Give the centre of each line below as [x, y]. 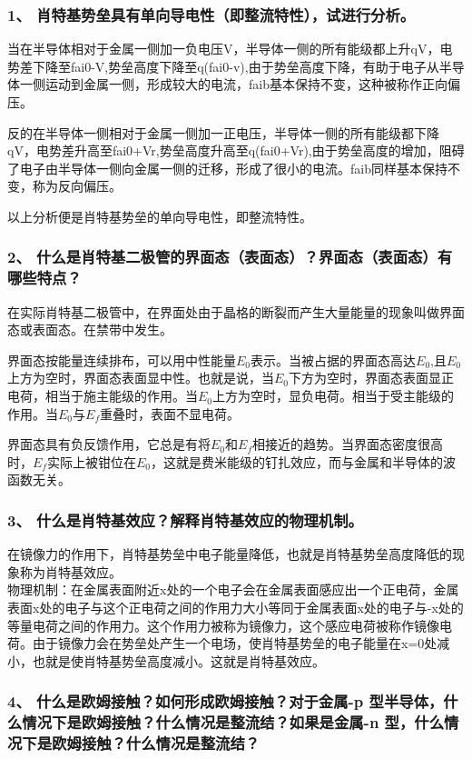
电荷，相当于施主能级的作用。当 [103, 396]
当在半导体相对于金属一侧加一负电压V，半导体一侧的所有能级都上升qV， [224, 49]
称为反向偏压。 [77, 186]
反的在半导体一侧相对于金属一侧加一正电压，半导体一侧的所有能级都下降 [223, 132]
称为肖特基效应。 [70, 571]
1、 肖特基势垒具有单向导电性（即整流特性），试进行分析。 [211, 14]
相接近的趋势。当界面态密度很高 [347, 444]
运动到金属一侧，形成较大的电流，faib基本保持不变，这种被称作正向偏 [252, 84]
